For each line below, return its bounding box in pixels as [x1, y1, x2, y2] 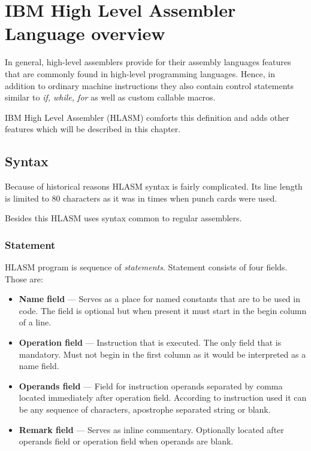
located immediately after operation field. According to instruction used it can [19, 391, 307, 404]
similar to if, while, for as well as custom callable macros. [5, 91, 216, 103]
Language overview [5, 21, 165, 45]
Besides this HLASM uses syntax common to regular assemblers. [5, 212, 242, 224]
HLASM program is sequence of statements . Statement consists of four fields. [5, 261, 288, 273]
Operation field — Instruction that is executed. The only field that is [19, 336, 282, 349]
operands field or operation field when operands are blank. [19, 435, 234, 447]
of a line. [19, 316, 52, 328]
